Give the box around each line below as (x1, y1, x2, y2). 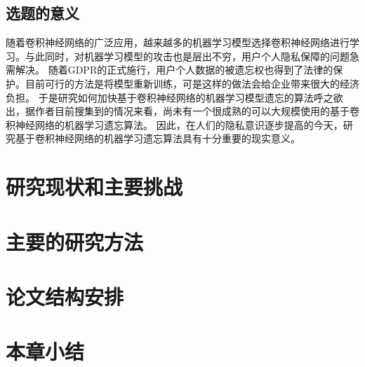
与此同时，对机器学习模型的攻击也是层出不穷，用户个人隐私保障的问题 (25, 48, 350, 63)
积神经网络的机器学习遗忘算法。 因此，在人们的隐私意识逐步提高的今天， (6, 117, 343, 132)
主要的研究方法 (6, 227, 144, 256)
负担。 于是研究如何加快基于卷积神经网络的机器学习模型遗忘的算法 (6, 90, 314, 104)
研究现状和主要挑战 (6, 172, 183, 201)
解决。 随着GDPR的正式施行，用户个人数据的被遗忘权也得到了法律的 (15, 62, 333, 77)
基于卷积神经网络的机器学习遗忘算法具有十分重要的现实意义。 (15, 131, 300, 146)
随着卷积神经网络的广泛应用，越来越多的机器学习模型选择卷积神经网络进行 (6, 35, 350, 50)
